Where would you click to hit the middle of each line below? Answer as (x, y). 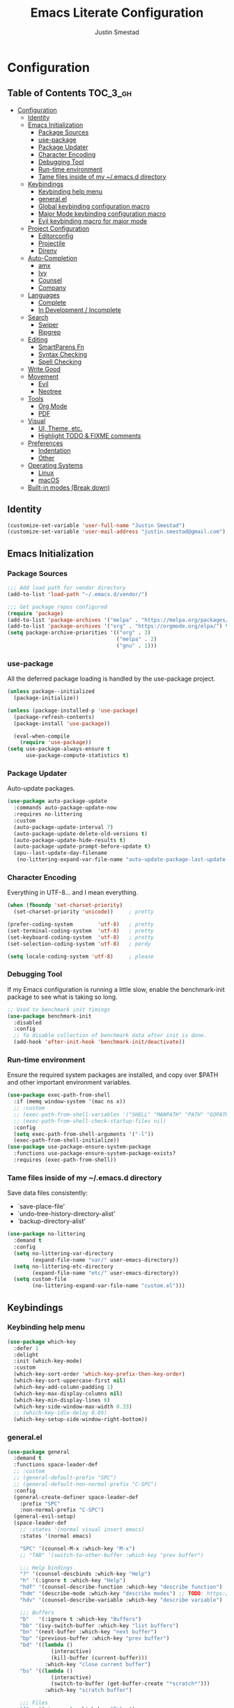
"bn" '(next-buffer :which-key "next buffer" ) (88, 1632)
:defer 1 (26, 1348)
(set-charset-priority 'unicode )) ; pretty (84, 912)
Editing (38, 339)
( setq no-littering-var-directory (63, 1253)
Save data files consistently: (48, 1193)
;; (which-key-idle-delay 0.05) (61, 1413)
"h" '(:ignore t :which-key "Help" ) (73, 1581)
